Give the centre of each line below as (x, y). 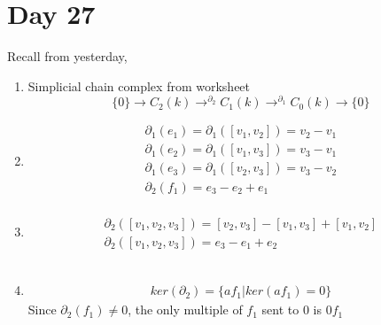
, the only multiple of (185, 310)
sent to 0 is (292, 310)
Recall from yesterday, (67, 56)
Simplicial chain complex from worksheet (139, 85)
